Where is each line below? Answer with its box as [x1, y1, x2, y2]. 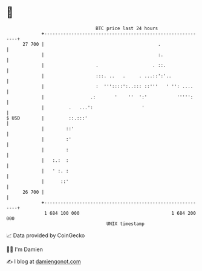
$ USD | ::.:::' [6, 115, 88, 121]
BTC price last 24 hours [96, 25, 158, 31]
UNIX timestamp [106, 220, 145, 227]
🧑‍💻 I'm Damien [6, 246, 44, 253]
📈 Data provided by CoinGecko [6, 232, 85, 239]
